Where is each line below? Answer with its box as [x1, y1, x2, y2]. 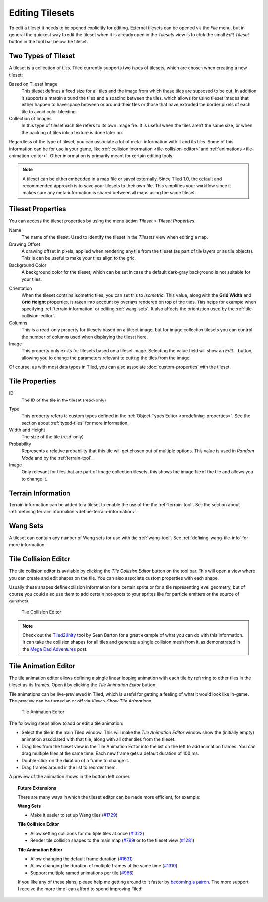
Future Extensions [18, 785, 57, 791]
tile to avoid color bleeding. [21, 108, 77, 114]
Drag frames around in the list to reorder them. [21, 764, 117, 771]
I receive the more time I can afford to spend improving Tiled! [18, 886, 143, 892]
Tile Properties [9, 377, 56, 386]
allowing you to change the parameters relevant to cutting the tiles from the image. [21, 355, 191, 361]
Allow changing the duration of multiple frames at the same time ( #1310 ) [30, 863, 178, 869]
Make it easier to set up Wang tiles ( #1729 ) [30, 812, 118, 818]
